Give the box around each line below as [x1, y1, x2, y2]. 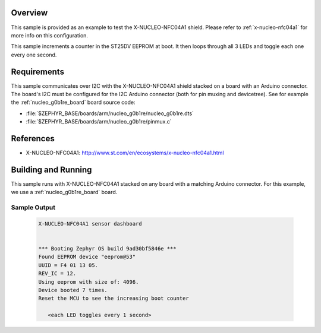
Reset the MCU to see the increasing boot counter [38, 295, 190, 302]
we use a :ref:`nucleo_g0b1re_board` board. [11, 189, 118, 196]
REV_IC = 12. [38, 270, 77, 277]
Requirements [11, 66, 65, 77]
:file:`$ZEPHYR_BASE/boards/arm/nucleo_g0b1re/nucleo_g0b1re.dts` [26, 110, 194, 117]
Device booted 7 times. [38, 287, 108, 294]
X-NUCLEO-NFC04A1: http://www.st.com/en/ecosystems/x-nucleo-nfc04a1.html [26, 149, 224, 157]
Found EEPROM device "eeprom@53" [38, 253, 136, 261]
